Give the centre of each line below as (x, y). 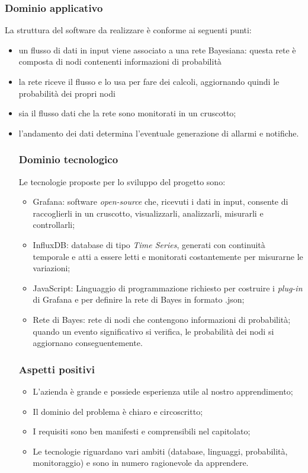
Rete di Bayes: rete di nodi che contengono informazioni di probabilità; (162, 319)
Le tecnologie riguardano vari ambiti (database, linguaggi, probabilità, (160, 451)
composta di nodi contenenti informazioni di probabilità (120, 61)
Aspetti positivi (57, 369)
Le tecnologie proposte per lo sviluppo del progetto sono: (122, 181)
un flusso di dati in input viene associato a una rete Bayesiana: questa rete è (157, 50)
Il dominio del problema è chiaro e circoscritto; (118, 411)
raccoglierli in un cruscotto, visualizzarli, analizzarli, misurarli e (148, 213)
